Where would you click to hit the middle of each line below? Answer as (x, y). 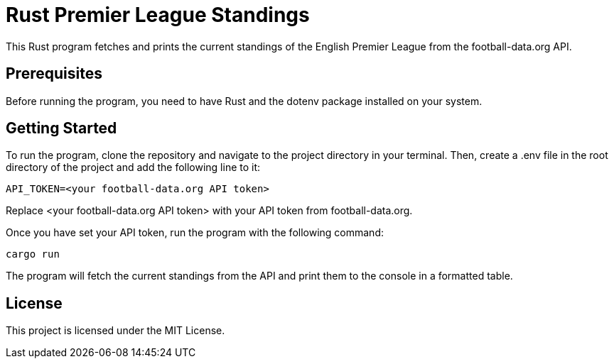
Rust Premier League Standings (158, 15)
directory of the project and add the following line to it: (133, 167)
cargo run (33, 254)
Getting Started (61, 128)
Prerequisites (54, 74)
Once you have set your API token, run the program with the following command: (195, 233)
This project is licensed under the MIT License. (115, 331)
